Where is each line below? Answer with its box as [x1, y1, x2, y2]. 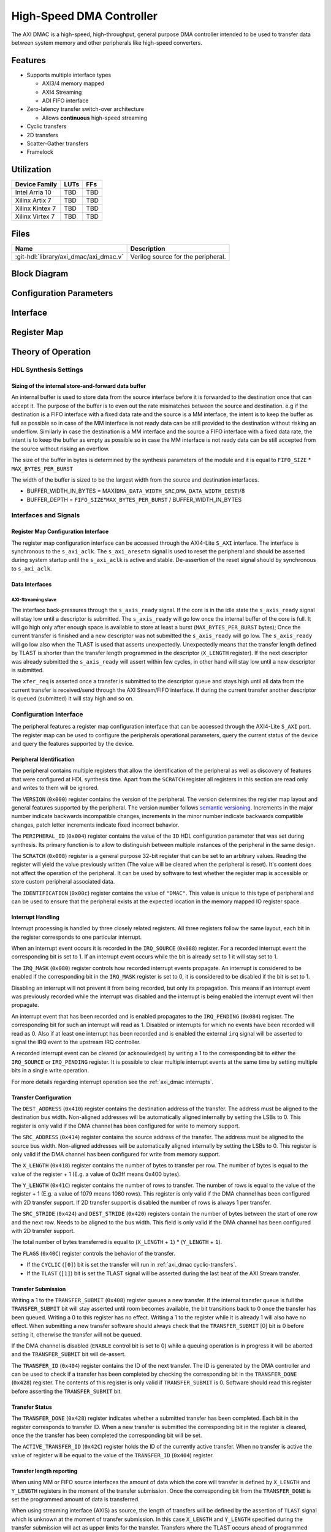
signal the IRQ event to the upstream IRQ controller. [11, 1038, 141, 1045]
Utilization [11, 164, 51, 175]
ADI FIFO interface [42, 97, 89, 104]
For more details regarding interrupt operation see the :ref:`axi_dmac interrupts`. [11, 1078, 214, 1085]
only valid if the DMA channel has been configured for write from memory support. [11, 1150, 221, 1158]
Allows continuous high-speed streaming [42, 114, 147, 121]
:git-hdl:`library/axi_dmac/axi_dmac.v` [15, 252, 124, 260]
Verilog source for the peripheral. [130, 252, 226, 260]
